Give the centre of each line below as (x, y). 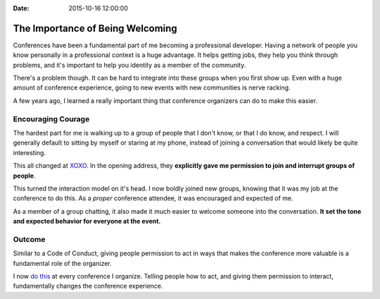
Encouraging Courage (51, 118)
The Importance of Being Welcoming (95, 28)
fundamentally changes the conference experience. (88, 286)
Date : (21, 8)
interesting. (29, 152)
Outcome (29, 239)
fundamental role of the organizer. (62, 263)
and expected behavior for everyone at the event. (87, 221)
